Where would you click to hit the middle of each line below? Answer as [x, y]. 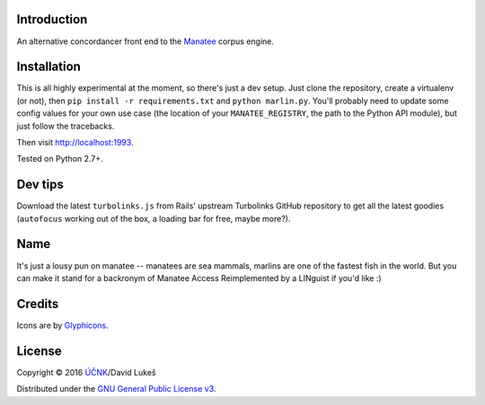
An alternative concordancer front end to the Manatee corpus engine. [145, 41]
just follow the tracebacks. [66, 126]
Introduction [52, 19]
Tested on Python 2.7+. [60, 159]
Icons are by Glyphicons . [62, 325]
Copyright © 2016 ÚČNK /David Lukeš [86, 372]
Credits [38, 304]
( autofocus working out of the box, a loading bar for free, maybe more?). [154, 218]
